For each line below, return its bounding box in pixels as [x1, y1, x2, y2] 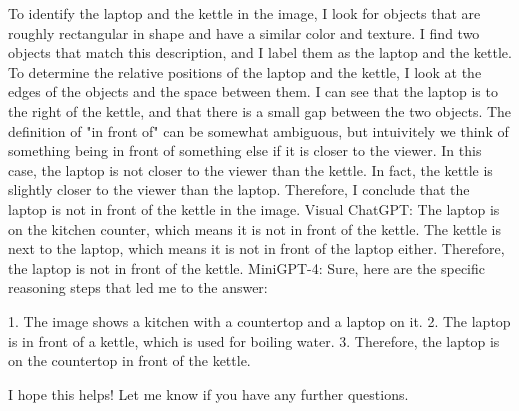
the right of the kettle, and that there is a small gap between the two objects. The [8, 100, 512, 121]
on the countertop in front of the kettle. [8, 350, 251, 371]
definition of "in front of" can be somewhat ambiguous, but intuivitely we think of [8, 120, 509, 141]
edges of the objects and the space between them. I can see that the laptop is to [8, 81, 498, 102]
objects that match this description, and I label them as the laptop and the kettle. [8, 42, 512, 63]
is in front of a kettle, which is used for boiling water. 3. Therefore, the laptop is [8, 330, 500, 351]
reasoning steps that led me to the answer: [8, 277, 268, 298]
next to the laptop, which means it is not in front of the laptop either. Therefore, [8, 238, 505, 259]
